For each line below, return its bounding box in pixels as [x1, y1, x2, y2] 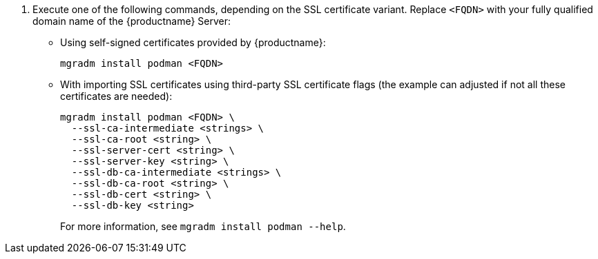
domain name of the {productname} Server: [32, 15, 231, 27]
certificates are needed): [60, 90, 173, 102]
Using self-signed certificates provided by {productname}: [60, 37, 326, 48]
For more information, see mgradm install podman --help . [60, 220, 346, 232]
